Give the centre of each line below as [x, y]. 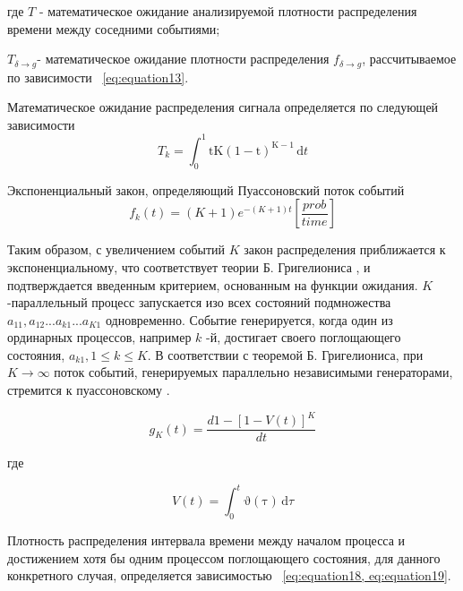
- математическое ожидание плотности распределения [183, 59]
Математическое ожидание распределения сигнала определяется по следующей [223, 107]
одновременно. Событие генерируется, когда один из [249, 319]
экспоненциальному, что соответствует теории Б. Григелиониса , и [189, 266]
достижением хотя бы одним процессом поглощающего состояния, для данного [224, 557]
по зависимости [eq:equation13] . [98, 77]
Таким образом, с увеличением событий [116, 249]
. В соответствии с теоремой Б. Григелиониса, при [285, 354]
